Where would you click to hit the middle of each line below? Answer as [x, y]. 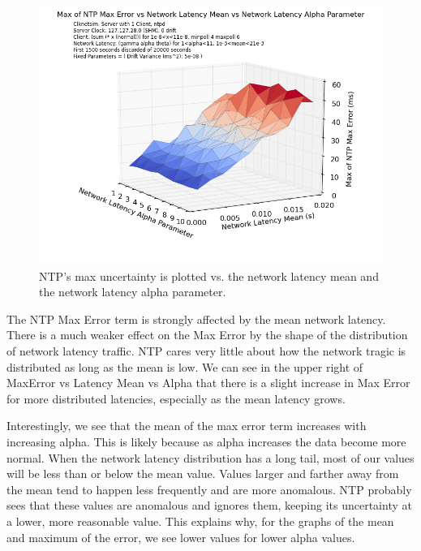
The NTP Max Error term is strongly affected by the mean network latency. [196, 319]
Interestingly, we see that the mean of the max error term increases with [187, 426]
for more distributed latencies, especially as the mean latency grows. [176, 398]
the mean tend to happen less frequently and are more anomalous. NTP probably [209, 489]
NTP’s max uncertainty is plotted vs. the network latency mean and [209, 275]
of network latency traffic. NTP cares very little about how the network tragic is [206, 350]
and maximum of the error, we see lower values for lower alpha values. [181, 537]
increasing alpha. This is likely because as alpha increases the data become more [206, 441]
